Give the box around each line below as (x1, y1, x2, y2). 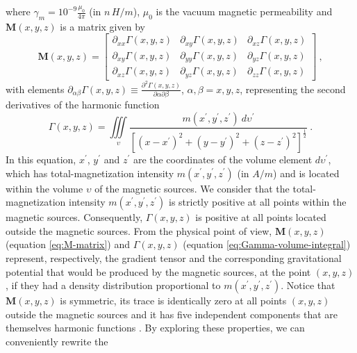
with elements (6, 81, 65, 96)
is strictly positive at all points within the (169, 195, 347, 209)
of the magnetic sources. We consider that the (94, 181, 290, 195)
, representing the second (240, 81, 346, 96)
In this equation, (6, 151, 76, 166)
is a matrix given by (60, 19, 145, 33)
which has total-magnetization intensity (6, 165, 174, 180)
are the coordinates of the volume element (133, 151, 313, 166)
